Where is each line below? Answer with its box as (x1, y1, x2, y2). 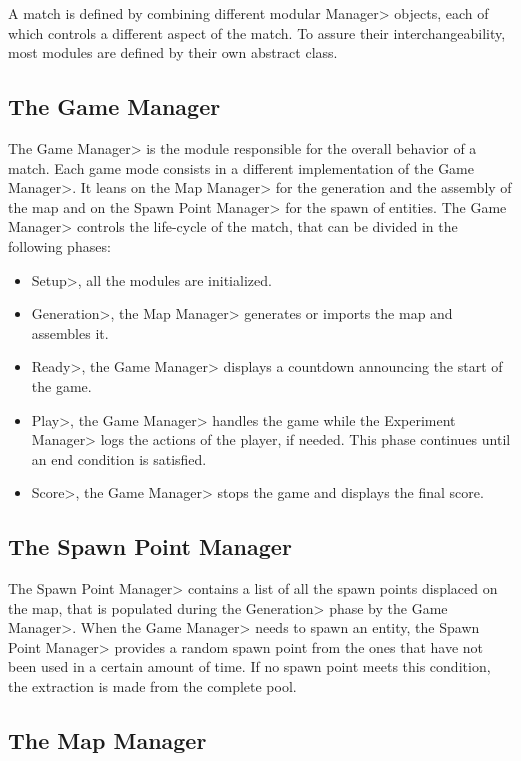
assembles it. (31, 322, 109, 343)
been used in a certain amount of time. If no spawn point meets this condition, (8, 656, 491, 677)
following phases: (8, 235, 111, 256)
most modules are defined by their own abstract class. (8, 42, 338, 63)
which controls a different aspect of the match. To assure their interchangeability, (8, 22, 506, 43)
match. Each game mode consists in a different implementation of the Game (8, 157, 475, 178)
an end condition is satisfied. (31, 448, 207, 469)
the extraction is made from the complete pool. (8, 676, 297, 697)
